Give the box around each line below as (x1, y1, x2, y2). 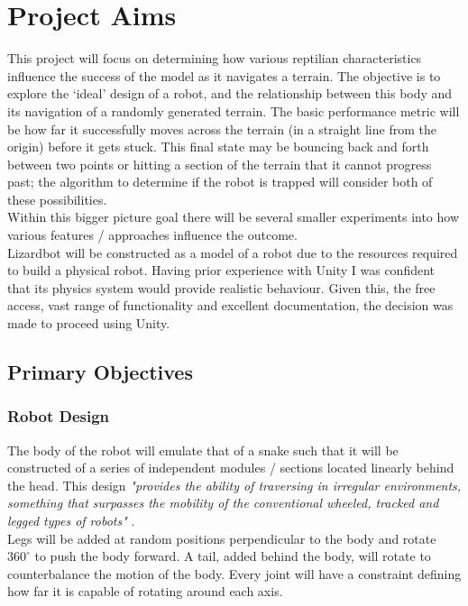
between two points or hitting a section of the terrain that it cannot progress (7, 154, 432, 173)
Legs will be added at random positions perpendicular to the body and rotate (7, 528, 436, 547)
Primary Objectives (7, 358, 193, 386)
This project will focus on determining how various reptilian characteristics (7, 49, 422, 68)
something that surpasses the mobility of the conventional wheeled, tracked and (7, 493, 439, 512)
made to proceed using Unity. (7, 314, 170, 333)
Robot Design (7, 405, 110, 427)
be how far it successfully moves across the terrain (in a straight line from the (7, 119, 436, 138)
